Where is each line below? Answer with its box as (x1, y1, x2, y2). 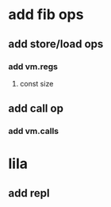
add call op (8, 102, 63, 116)
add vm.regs (8, 61, 58, 72)
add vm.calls (8, 125, 59, 136)
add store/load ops (8, 37, 104, 51)
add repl (8, 186, 50, 200)
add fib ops (8, 6, 84, 24)
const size (19, 79, 54, 88)
